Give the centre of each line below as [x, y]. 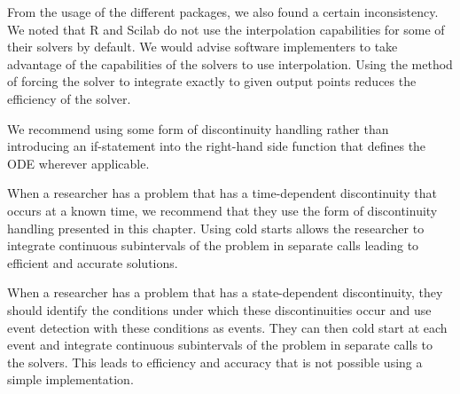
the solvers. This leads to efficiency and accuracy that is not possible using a [215, 362]
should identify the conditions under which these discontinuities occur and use [219, 309]
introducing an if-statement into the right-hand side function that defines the [217, 146]
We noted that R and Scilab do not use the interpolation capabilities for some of [226, 29]
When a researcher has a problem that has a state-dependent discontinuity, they [225, 292]
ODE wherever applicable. [78, 163]
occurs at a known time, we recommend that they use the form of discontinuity [222, 210]
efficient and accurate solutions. [93, 262]
